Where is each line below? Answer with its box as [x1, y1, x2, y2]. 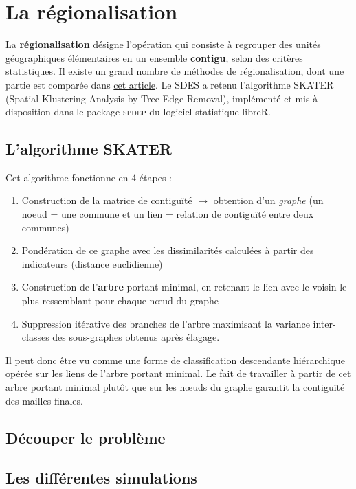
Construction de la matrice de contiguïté [21, 193, 192, 207]
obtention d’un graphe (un [213, 193, 324, 207]
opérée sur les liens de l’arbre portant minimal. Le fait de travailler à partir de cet [5, 366, 351, 380]
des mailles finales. [5, 393, 83, 407]
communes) [21, 220, 69, 234]
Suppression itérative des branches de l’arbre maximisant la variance [21, 316, 310, 330]
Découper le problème [5, 427, 166, 448]
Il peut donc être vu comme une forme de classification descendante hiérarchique [5, 352, 345, 367]
